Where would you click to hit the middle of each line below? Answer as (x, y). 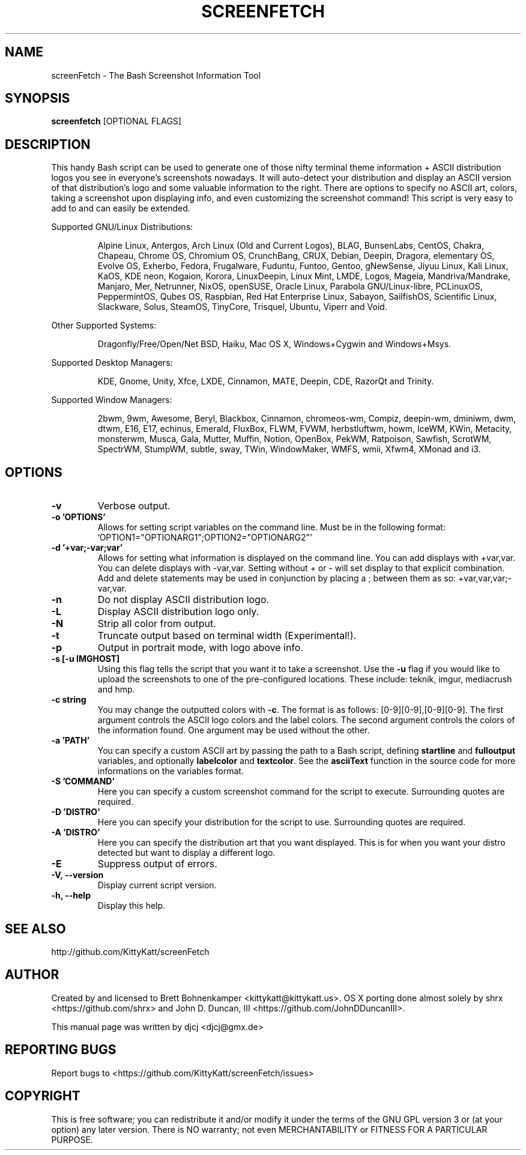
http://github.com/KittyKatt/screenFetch (130, 951)
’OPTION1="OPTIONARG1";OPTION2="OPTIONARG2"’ (205, 538)
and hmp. (116, 690)
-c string (69, 700)
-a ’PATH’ (70, 741)
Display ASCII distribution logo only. (178, 612)
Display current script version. (157, 885)
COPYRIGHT (43, 1096)
